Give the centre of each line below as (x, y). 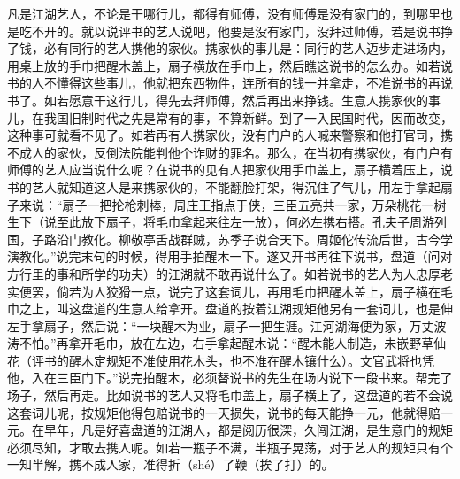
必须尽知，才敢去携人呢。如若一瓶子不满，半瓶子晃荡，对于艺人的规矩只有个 (230, 447)
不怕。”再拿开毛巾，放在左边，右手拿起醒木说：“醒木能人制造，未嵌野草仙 (233, 343)
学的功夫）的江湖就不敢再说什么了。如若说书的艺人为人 (254, 273)
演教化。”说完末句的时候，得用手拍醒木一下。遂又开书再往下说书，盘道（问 (224, 256)
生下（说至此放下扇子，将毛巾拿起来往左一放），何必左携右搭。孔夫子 (208, 222)
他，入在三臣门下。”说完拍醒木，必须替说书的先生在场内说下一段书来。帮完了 (230, 378)
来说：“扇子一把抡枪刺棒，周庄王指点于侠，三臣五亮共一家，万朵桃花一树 (233, 204)
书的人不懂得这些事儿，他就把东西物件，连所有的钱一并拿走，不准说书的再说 (230, 83)
